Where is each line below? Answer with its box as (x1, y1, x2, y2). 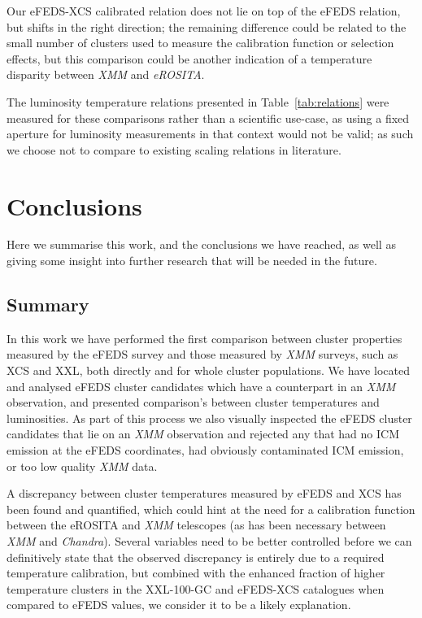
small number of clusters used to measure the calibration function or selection (7, 34, 394, 51)
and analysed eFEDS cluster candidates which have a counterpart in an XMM (7, 377, 396, 394)
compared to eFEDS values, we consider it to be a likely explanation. (7, 596, 351, 613)
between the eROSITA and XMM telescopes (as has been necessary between (7, 516, 386, 533)
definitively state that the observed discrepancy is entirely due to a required (7, 548, 385, 565)
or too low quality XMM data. (7, 457, 158, 474)
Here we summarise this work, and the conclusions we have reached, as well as (7, 236, 396, 253)
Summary (7, 292, 89, 317)
